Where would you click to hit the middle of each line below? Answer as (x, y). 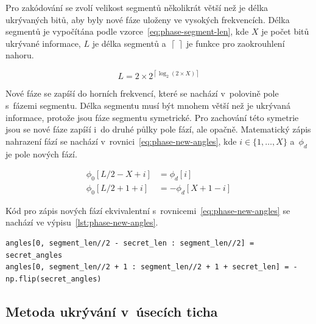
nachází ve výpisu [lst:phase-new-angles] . (82, 222)
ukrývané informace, (43, 43)
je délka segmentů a (129, 43)
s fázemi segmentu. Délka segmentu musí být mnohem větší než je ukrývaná (148, 105)
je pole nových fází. (41, 153)
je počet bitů (285, 31)
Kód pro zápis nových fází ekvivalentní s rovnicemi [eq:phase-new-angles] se (148, 210)
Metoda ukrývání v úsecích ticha (112, 311)
